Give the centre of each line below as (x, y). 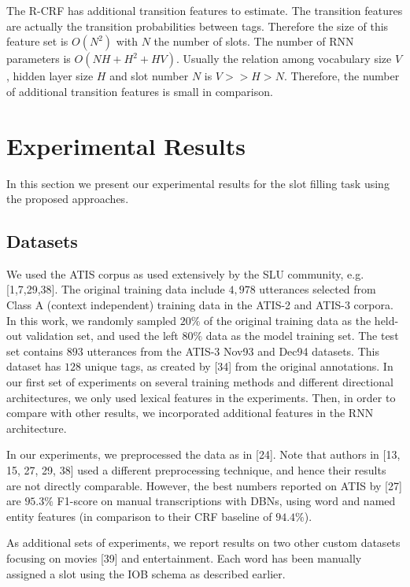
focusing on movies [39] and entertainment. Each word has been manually (184, 557)
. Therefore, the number (342, 76)
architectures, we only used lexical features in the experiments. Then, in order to (201, 397)
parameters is (39, 59)
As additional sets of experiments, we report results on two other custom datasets (203, 543)
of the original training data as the (288, 320)
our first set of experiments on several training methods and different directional (200, 382)
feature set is (37, 41)
